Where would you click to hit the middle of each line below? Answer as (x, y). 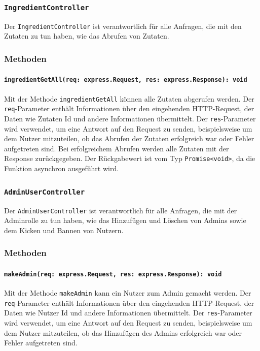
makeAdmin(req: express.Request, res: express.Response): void (113, 274)
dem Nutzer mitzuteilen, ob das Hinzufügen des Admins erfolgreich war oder (123, 332)
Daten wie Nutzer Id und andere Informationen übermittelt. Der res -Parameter (128, 313)
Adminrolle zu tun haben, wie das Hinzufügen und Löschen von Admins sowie (125, 220)
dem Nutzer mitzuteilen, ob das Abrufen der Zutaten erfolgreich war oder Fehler (129, 138)
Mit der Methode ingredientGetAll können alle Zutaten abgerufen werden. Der (129, 98)
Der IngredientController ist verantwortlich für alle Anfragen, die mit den (123, 26)
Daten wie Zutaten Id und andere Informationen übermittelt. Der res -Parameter (130, 119)
